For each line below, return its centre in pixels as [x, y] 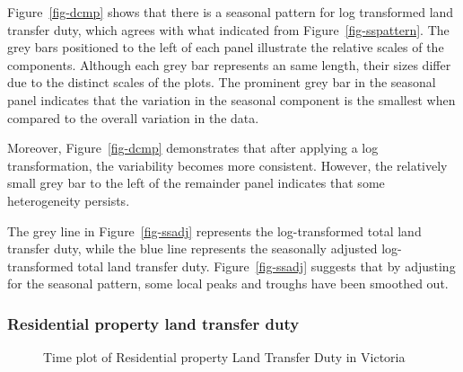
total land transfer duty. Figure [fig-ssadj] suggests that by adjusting [266, 266]
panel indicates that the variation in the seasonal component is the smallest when [231, 99]
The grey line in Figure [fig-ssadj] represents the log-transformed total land [214, 230]
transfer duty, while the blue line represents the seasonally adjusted [192, 248]
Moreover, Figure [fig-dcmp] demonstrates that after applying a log [193, 148]
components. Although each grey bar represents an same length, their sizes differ [229, 64]
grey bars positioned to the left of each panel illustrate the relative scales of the [226, 47]
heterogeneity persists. [69, 200]
